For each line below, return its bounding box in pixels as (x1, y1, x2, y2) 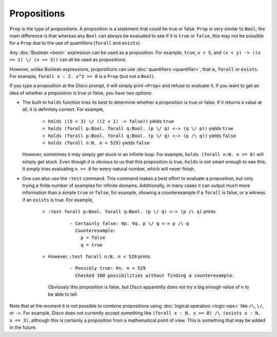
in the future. (9, 324, 37, 331)
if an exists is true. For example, (22, 197, 94, 203)
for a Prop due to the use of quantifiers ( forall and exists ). (9, 40, 142, 46)
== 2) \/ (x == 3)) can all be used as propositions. (9, 57, 127, 63)
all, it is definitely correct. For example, (22, 106, 105, 113)
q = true (80, 242, 103, 248)
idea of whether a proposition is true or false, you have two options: (9, 90, 153, 96)
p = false (80, 235, 105, 241)
